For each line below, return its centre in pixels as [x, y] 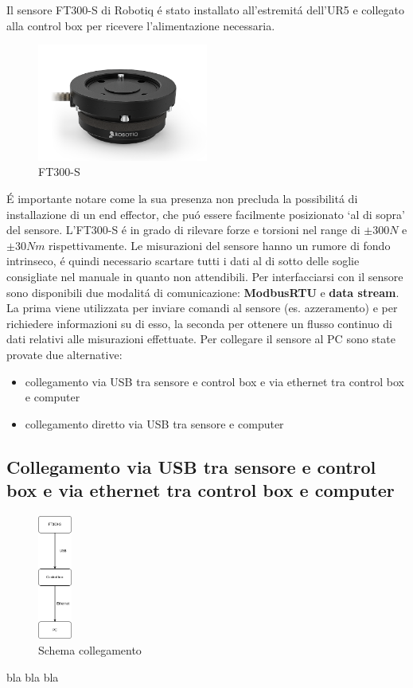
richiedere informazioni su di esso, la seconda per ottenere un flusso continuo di [199, 323]
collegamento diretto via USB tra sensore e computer [154, 423]
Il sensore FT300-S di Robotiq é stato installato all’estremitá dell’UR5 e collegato [205, 10]
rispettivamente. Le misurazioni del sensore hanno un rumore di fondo [220, 245]
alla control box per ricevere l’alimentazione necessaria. [141, 25]
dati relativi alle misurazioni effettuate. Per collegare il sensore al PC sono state [201, 339]
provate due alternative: [64, 354]
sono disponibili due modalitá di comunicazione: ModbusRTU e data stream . [203, 292]
